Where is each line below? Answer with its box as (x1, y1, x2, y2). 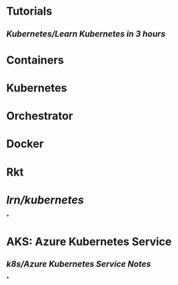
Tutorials (6, 4, 52, 18)
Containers (6, 53, 64, 67)
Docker (6, 137, 44, 151)
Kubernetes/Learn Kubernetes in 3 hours (6, 29, 166, 39)
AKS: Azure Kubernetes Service (6, 234, 172, 248)
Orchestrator (6, 109, 73, 123)
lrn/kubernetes (6, 193, 84, 207)
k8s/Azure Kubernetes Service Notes (6, 259, 151, 270)
